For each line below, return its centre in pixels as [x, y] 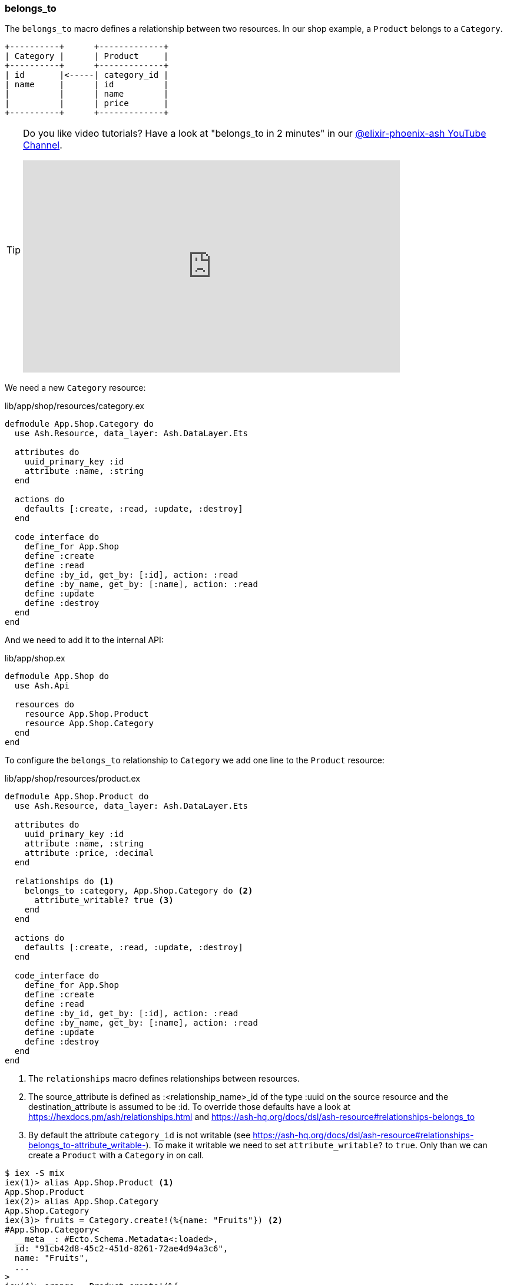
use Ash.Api [42, 686]
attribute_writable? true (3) [104, 900]
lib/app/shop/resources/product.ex [72, 779]
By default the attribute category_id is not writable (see [140, 1135]
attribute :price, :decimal [89, 853]
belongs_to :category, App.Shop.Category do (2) [139, 891]
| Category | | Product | [87, 56]
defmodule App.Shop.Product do [77, 797]
